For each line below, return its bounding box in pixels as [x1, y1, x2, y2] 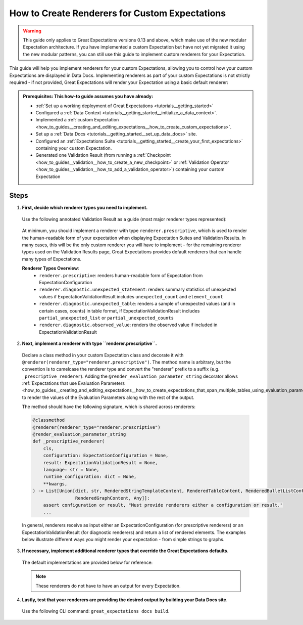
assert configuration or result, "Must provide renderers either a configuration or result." [43, 502, 283, 508]
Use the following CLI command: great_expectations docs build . [22, 608, 170, 614]
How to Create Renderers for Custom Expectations [9, 8, 226, 19]
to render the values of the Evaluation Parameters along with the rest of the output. [22, 394, 194, 400]
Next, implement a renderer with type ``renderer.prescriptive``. [22, 340, 157, 346]
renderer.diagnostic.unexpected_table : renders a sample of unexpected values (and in [39, 301, 236, 307]
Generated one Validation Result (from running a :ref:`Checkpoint [35, 152, 171, 158]
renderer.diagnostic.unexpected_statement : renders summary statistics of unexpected [39, 286, 236, 293]
